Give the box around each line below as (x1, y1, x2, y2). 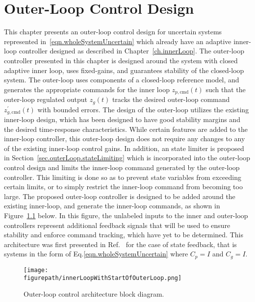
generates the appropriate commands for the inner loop (4, 84, 170, 94)
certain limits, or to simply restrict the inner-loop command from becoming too (4, 181, 243, 192)
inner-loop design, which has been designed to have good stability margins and (4, 114, 240, 125)
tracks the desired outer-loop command (112, 94, 230, 104)
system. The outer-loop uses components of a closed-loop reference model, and (4, 75, 239, 85)
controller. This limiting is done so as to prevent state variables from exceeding (4, 172, 242, 182)
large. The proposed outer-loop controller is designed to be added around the (4, 191, 235, 201)
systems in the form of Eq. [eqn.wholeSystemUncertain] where (4, 249, 188, 259)
